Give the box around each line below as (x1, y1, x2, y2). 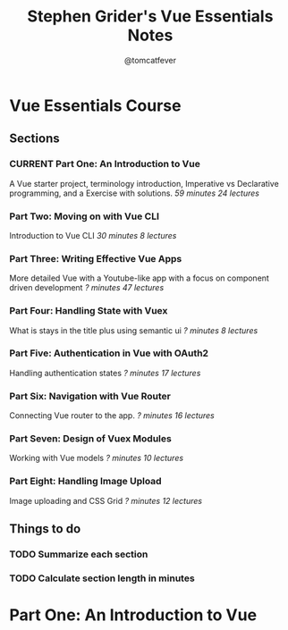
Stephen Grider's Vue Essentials (27, 6, 274, 27)
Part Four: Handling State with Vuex (9, 305, 168, 317)
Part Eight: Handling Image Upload (9, 475, 163, 488)
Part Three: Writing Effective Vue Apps (9, 252, 182, 265)
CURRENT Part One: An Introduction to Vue (9, 158, 201, 171)
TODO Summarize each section (9, 548, 148, 560)
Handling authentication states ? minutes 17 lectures (9, 367, 201, 378)
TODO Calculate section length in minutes (9, 572, 195, 584)
